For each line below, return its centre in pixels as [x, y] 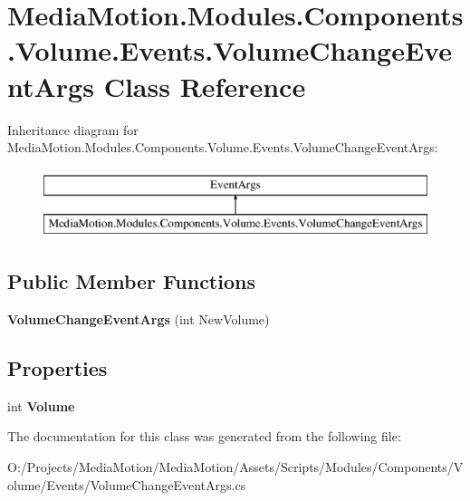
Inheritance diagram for [73, 129]
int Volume [41, 405]
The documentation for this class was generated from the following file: [204, 436]
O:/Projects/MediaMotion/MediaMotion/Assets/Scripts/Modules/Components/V [235, 467]
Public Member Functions [131, 281]
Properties [58, 368]
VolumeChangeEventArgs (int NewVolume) [139, 319]
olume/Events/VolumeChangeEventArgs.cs [127, 484]
